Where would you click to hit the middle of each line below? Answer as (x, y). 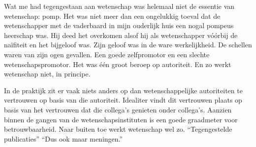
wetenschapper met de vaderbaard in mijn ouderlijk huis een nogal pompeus (119, 25)
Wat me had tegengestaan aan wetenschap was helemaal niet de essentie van (119, 6)
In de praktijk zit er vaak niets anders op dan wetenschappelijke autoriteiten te (123, 90)
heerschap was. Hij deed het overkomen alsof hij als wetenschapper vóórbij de (121, 35)
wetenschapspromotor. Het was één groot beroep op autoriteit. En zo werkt (118, 64)
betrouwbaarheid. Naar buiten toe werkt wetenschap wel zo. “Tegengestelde (118, 129)
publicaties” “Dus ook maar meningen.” (64, 138)
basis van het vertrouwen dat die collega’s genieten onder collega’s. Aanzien (118, 109)
